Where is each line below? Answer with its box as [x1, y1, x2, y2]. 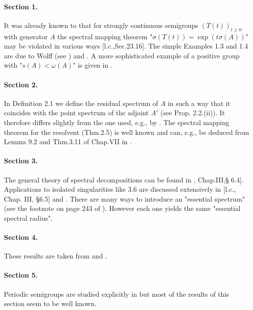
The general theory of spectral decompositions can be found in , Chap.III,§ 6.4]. [4, 174, 244, 184]
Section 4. [4, 232, 38, 242]
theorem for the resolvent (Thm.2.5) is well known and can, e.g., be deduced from [4, 127, 249, 137]
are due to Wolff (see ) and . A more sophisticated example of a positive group [4, 50, 240, 60]
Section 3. [4, 155, 38, 166]
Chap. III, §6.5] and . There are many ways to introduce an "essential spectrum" [4, 193, 245, 204]
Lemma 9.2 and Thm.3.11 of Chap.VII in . [4, 136, 132, 147]
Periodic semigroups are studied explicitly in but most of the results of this [4, 288, 229, 299]
